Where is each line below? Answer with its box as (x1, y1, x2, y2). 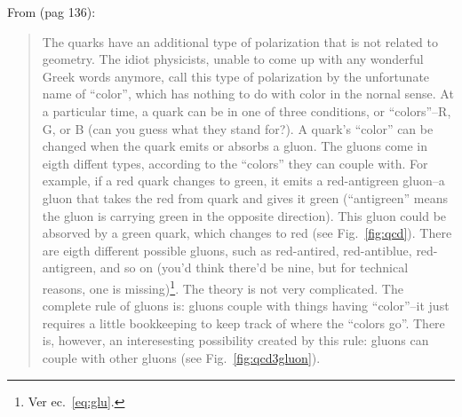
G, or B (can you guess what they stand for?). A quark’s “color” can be (42, 119, 434, 138)
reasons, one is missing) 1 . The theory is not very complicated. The (42, 276, 403, 297)
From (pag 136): (7, 3, 96, 20)
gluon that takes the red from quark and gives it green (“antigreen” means (42, 188, 448, 207)
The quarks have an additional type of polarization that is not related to (42, 32, 438, 51)
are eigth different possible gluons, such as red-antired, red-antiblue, (42, 240, 412, 259)
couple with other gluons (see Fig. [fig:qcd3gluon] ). (42, 348, 321, 366)
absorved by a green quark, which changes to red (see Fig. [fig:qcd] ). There (42, 224, 452, 242)
